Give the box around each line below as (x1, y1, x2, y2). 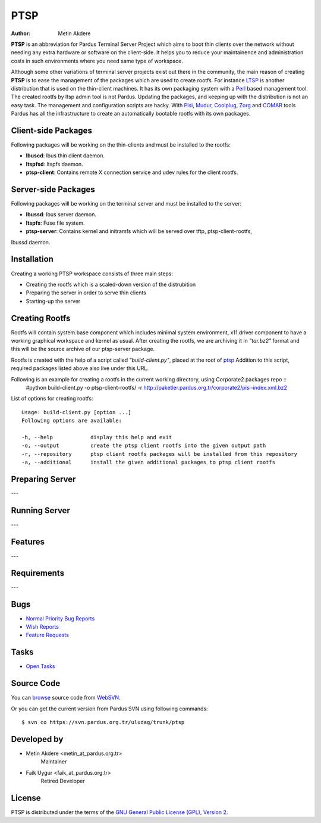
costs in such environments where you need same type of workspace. (11, 57, 184, 64)
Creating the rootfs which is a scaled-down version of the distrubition (26, 281, 196, 288)
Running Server (11, 505, 71, 515)
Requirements (11, 568, 65, 578)
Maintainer (40, 758, 67, 765)
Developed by (11, 734, 64, 744)
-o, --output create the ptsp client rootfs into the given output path (21, 442, 266, 449)
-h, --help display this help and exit (21, 434, 172, 440)
